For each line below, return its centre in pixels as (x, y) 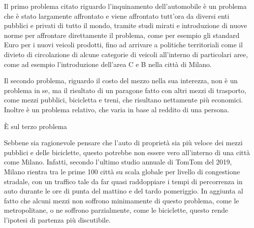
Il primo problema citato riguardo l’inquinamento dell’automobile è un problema (125, 6)
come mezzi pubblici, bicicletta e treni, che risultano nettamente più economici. (124, 100)
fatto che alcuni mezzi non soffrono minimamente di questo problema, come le (122, 200)
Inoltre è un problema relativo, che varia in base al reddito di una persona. (117, 109)
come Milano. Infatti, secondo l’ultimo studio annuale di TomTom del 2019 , (118, 162)
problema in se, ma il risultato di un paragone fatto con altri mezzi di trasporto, (125, 90)
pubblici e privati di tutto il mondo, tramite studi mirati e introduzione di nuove (126, 25)
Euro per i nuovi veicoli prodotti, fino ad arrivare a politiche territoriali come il (124, 45)
